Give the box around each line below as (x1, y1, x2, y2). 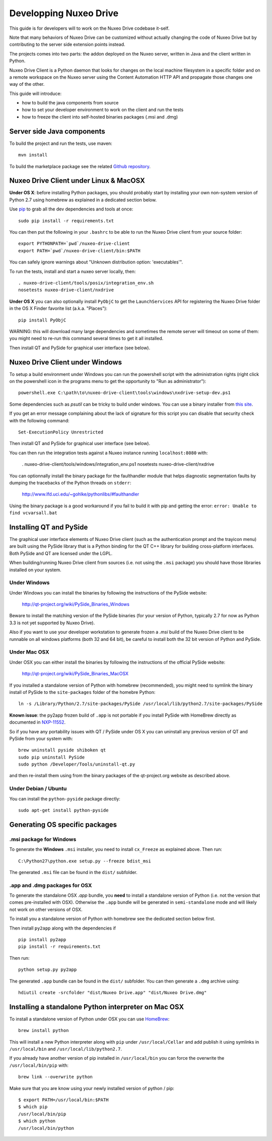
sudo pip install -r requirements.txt (18, 218, 114, 224)
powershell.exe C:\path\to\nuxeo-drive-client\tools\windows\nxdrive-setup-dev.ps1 (18, 390, 231, 396)
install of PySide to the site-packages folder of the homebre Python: (9, 689, 156, 695)
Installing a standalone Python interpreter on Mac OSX (9, 1002, 184, 1011)
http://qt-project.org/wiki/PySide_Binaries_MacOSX (22, 671, 128, 677)
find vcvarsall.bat (9, 510, 57, 516)
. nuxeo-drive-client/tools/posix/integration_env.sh (18, 280, 154, 286)
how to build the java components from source (22, 100, 119, 106)
